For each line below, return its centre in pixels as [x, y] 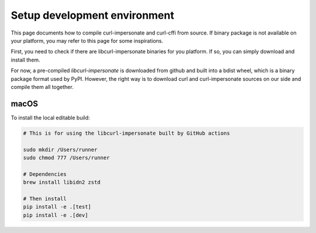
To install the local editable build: [50, 118]
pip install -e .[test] [57, 207]
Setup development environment [92, 15]
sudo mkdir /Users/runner [60, 150]
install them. [25, 60]
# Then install [45, 198]
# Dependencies [45, 174]
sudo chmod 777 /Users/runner [66, 157]
